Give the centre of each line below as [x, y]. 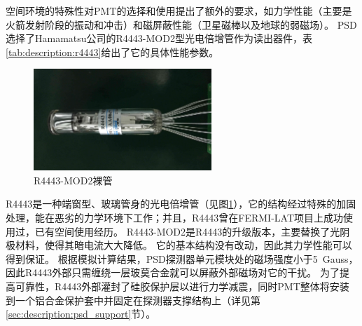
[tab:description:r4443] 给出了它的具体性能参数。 [112, 52]
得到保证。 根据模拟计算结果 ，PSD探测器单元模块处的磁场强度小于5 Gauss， [182, 258]
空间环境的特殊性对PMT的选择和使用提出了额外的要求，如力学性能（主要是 [179, 11]
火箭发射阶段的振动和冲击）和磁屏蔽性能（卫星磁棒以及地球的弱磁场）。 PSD [181, 24]
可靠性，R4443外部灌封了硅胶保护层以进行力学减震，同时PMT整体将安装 [182, 286]
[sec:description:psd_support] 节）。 [81, 314]
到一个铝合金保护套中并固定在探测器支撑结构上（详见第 [133, 300]
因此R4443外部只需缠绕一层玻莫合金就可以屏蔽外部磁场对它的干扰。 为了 [173, 272]
